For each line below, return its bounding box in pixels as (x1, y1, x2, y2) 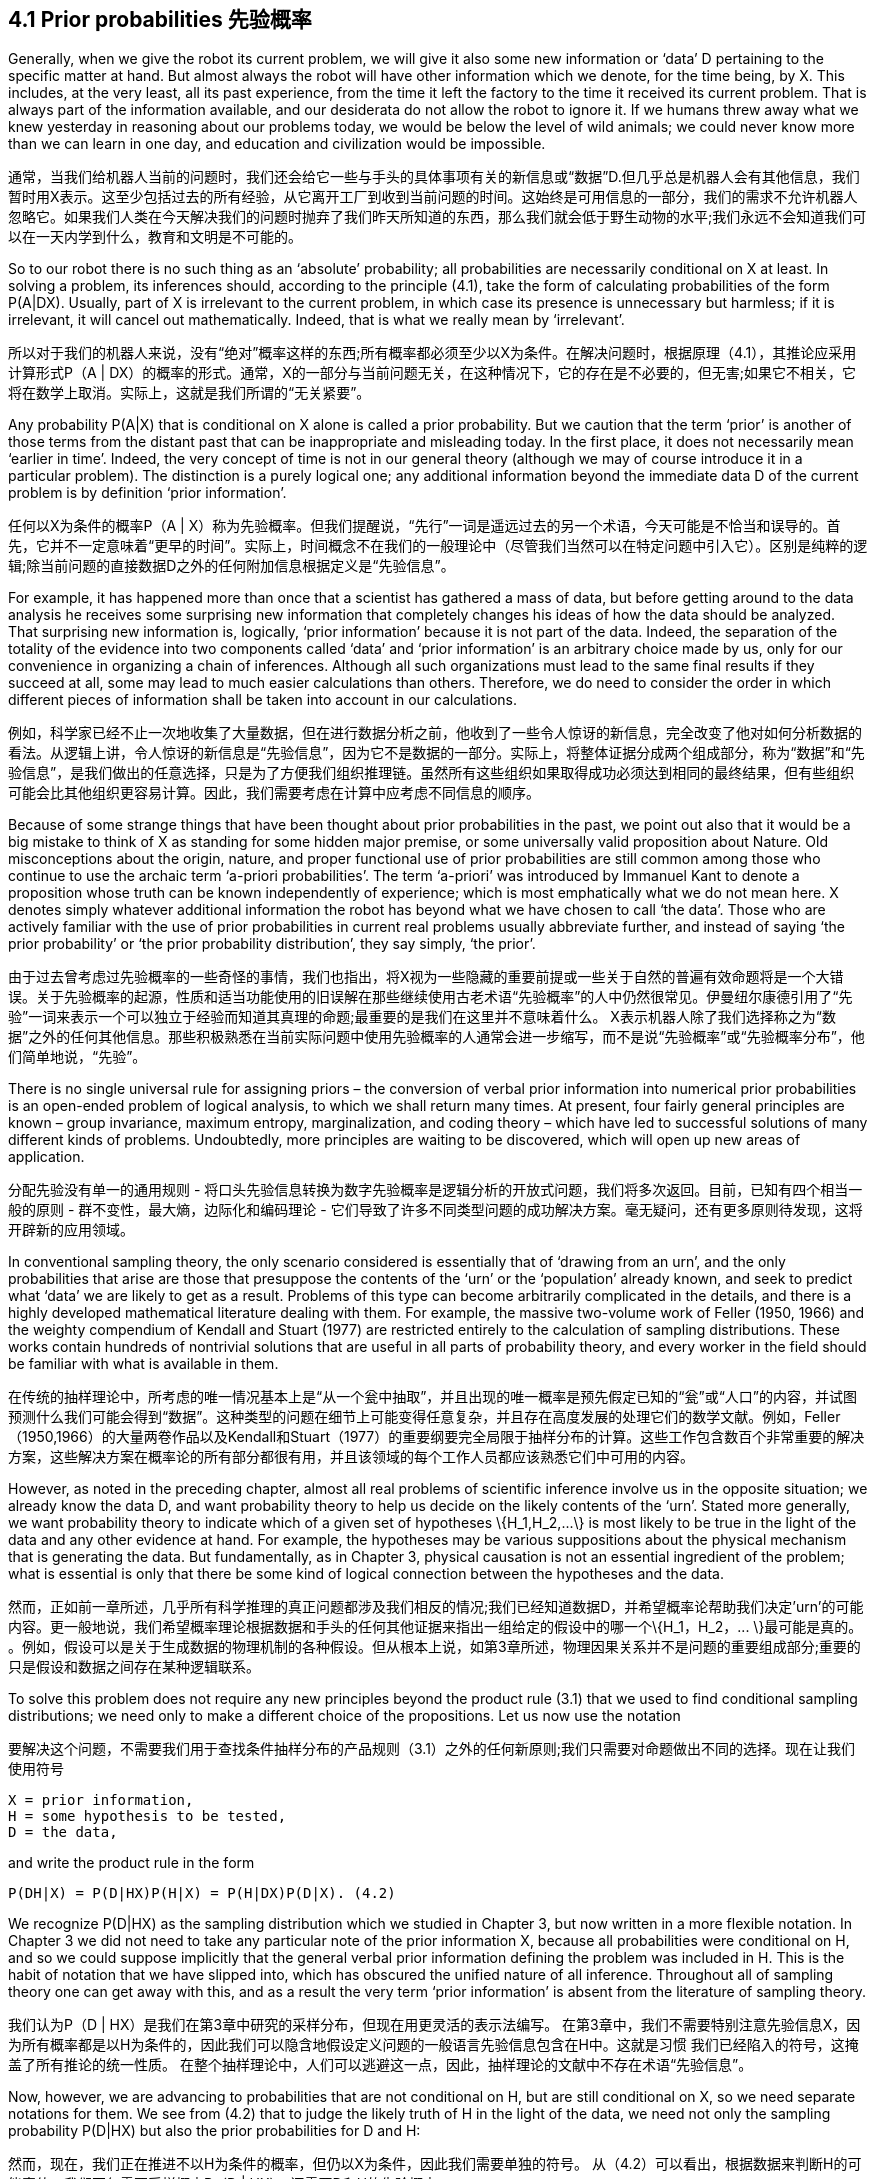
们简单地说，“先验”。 (8, 1048, 147, 1066)
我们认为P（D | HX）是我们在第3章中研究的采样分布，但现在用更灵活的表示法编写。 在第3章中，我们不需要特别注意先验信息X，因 (8, 2016, 861, 2034)
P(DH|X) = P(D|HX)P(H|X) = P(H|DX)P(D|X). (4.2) (8, 1885, 396, 1902)
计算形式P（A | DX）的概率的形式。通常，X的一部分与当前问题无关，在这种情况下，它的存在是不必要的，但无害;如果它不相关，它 (8, 364, 857, 382)
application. (8, 1148, 85, 1166)
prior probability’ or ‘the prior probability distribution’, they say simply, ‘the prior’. (8, 935, 536, 953)
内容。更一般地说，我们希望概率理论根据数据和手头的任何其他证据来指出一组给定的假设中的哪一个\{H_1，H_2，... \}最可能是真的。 (8, 1618, 863, 1636)
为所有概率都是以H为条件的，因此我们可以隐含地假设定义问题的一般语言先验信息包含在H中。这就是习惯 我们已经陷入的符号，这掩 (8, 2036, 859, 2054)
